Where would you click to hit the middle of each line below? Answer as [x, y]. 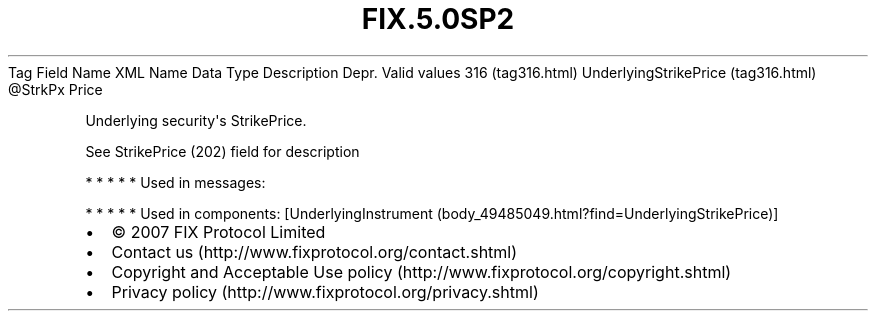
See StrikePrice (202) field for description [222, 151]
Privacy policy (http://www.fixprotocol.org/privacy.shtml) [325, 291]
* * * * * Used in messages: [175, 182]
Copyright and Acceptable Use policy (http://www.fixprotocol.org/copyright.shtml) [421, 271]
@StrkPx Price [55, 89]
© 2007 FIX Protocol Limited [218, 231]
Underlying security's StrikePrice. [196, 120]
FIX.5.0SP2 [438, 19]
